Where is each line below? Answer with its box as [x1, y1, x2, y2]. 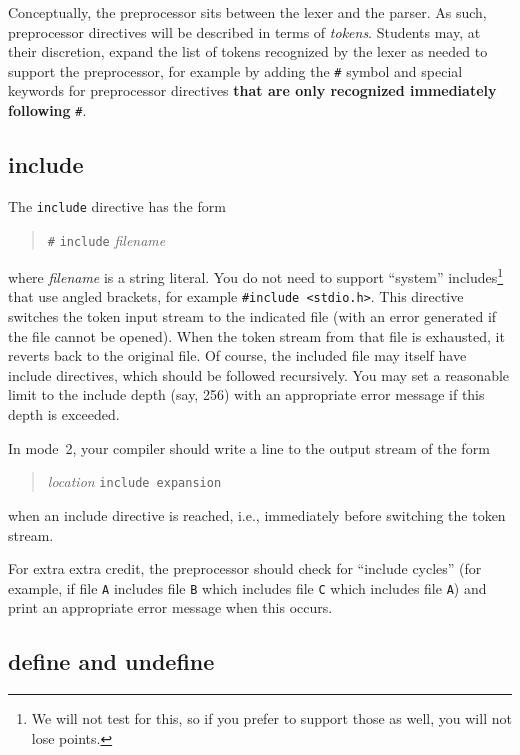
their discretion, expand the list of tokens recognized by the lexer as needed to [8, 41, 488, 62]
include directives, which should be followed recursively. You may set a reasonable [8, 364, 510, 385]
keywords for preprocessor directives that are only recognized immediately [8, 80, 497, 101]
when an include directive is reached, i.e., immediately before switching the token [8, 504, 506, 525]
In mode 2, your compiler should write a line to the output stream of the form [8, 437, 490, 458]
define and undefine [8, 646, 215, 677]
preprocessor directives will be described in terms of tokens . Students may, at [8, 21, 481, 42]
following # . [8, 100, 87, 121]
